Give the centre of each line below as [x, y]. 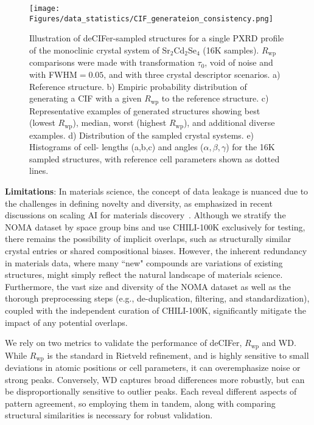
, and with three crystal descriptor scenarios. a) [192, 74]
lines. [39, 171]
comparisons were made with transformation [112, 62]
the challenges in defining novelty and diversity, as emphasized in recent [139, 203]
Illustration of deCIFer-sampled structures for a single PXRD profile [157, 38]
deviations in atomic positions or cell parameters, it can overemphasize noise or [153, 368]
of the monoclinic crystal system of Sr [100, 50]
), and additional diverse [229, 123]
